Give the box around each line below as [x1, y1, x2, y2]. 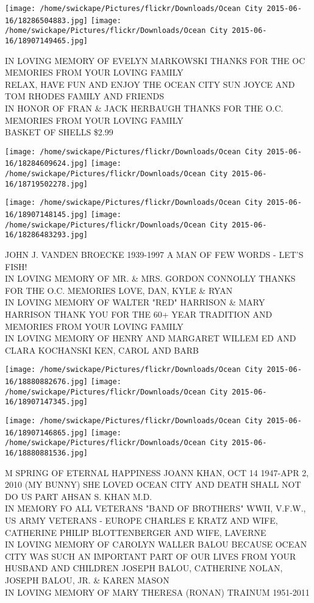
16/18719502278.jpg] [5, 179, 88, 188]
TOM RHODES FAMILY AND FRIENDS [5, 90, 164, 102]
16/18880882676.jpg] [5, 377, 88, 387]
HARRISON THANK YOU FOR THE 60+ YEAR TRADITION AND [5, 308, 273, 320]
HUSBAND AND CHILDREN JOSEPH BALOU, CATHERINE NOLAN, [5, 562, 283, 574]
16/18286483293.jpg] [5, 230, 88, 240]
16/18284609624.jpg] [5, 159, 88, 168]
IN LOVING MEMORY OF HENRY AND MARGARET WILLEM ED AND [5, 332, 296, 344]
